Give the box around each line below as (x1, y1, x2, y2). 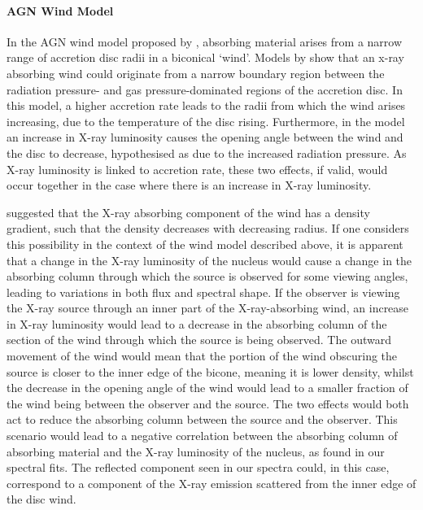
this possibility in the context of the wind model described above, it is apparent (7, 235, 403, 252)
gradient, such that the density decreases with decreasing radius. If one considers (7, 220, 409, 237)
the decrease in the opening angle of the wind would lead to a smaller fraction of (7, 379, 408, 396)
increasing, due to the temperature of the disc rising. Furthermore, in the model (7, 112, 405, 129)
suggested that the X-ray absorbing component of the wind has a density (7, 203, 370, 220)
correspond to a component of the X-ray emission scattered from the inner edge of (7, 474, 416, 491)
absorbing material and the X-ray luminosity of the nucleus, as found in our (7, 442, 385, 460)
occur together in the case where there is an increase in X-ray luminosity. (7, 177, 372, 194)
